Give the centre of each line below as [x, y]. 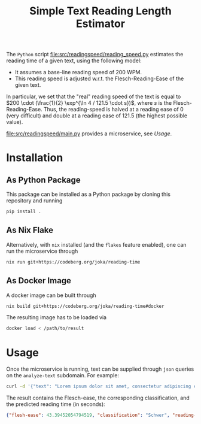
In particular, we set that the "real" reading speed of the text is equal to [94, 96]
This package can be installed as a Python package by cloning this [88, 194]
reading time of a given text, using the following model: [74, 60]
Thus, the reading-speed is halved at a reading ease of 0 [114, 110]
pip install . [24, 212]
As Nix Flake [30, 230]
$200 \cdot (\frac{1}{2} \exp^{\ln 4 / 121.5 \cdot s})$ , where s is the [89, 103]
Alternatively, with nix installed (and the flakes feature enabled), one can [96, 244]
